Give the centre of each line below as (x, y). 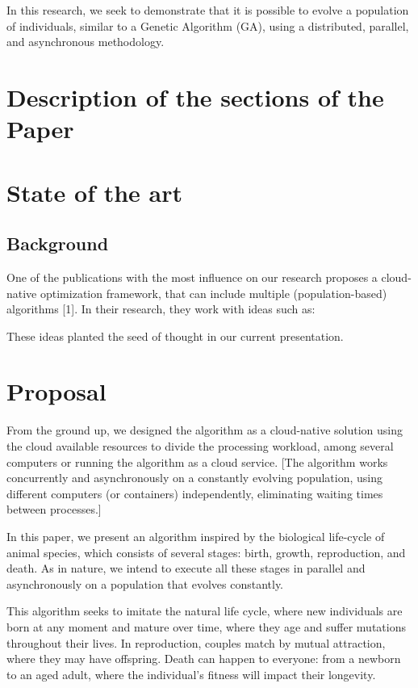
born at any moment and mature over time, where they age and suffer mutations (206, 626)
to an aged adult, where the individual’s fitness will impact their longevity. (191, 674)
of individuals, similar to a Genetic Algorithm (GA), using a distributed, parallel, (208, 25)
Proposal (56, 391)
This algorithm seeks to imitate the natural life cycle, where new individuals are (205, 611)
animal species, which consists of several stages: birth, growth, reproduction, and (206, 552)
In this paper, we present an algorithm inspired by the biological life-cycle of (196, 536)
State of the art (95, 192)
